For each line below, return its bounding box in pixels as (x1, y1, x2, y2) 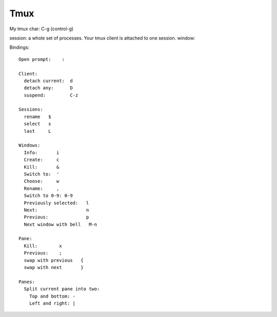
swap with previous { (24, 257, 84, 263)
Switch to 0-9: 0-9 (24, 193, 73, 199)
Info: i (24, 149, 60, 155)
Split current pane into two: (24, 286, 100, 292)
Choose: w (24, 179, 60, 184)
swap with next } (24, 265, 84, 270)
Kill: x (24, 243, 62, 249)
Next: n (24, 207, 89, 213)
